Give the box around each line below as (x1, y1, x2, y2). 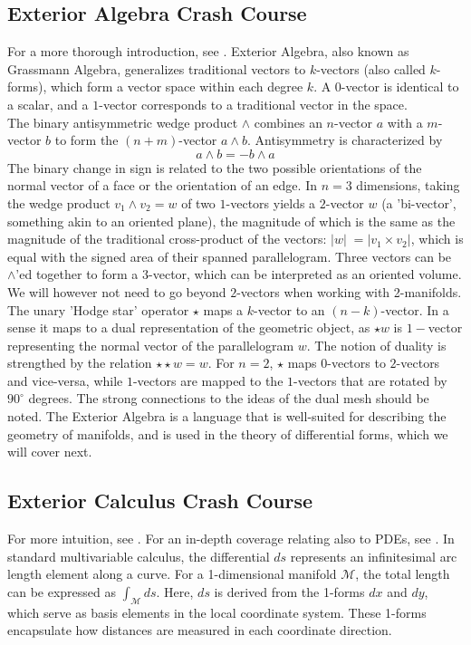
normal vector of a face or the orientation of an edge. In (7, 176, 317, 195)
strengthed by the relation (7, 353, 152, 372)
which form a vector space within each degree (50, 77, 303, 96)
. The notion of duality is (306, 335, 447, 354)
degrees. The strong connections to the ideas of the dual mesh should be (28, 389, 429, 408)
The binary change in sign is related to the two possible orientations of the (7, 158, 422, 177)
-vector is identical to (341, 77, 459, 96)
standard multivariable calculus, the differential (7, 546, 270, 565)
